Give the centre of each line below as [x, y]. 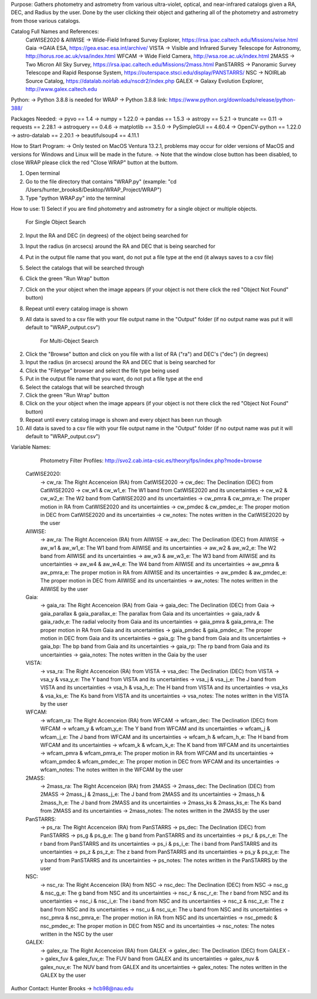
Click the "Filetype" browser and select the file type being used [102, 371]
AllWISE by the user [64, 589]
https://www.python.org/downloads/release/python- [232, 100]
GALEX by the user [63, 975]
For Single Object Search [56, 222]
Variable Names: [31, 447]
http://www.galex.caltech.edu [61, 89]
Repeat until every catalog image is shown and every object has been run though [124, 420]
